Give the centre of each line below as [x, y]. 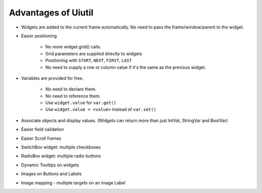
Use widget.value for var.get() [81, 103]
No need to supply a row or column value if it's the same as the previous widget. [126, 67]
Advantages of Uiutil [51, 13]
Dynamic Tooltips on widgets [50, 165]
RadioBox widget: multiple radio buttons [61, 156]
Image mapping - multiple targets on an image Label [73, 183]
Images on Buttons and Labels [51, 174]
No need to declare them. [71, 89]
